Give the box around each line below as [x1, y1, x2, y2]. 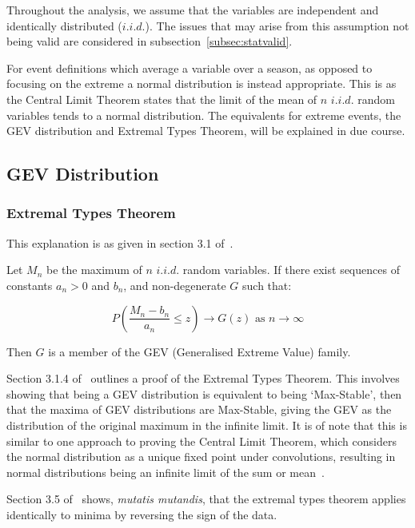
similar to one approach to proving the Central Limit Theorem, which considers [6, 432, 397, 449]
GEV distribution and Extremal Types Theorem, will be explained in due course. [6, 122, 405, 139]
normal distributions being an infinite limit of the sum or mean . [6, 463, 325, 480]
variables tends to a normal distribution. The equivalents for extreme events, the [6, 106, 401, 123]
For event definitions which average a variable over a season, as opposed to [6, 59, 373, 76]
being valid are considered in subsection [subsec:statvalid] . [6, 33, 293, 50]
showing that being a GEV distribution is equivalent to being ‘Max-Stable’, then [6, 385, 402, 402]
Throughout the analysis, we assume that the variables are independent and [6, 2, 379, 18]
